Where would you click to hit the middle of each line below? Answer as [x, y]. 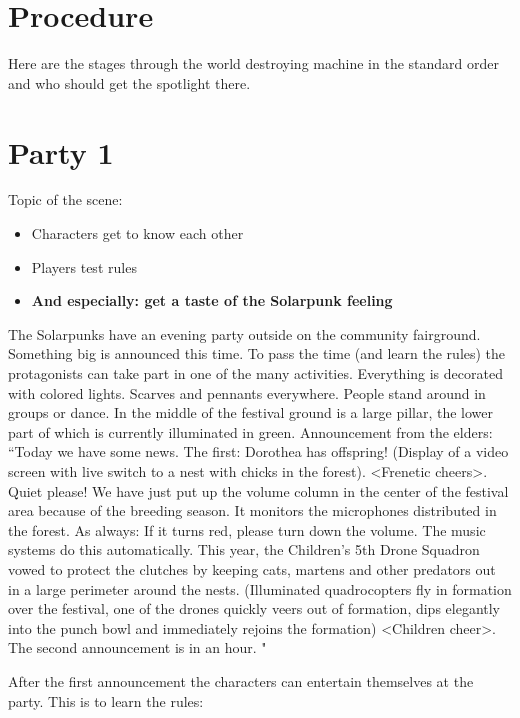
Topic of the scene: [65, 199]
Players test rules [84, 266]
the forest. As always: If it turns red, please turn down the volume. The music [247, 529]
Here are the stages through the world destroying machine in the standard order [254, 63]
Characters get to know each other [137, 233]
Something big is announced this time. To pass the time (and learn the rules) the [257, 353]
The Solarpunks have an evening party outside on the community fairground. [244, 333]
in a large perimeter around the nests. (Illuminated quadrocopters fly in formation [260, 588]
